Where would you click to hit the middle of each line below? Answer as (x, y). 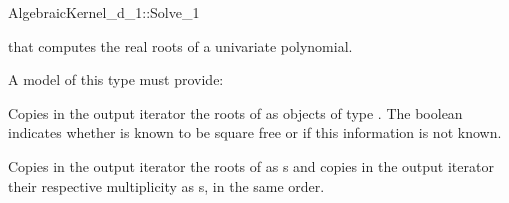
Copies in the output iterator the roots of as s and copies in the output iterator (251, 165)
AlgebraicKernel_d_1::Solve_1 (104, 12)
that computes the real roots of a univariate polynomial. (180, 45)
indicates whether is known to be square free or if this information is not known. (255, 132)
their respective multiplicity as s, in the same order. (166, 185)
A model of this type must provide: (116, 79)
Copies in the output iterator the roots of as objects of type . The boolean (235, 112)
